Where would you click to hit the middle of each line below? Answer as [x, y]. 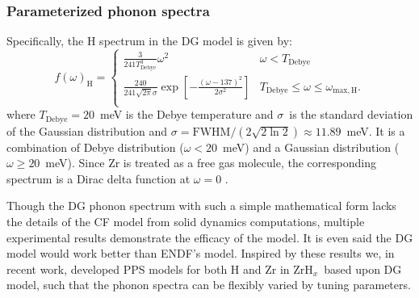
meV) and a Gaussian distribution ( [311, 147]
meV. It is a [376, 130]
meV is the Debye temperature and [186, 114]
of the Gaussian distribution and [87, 130]
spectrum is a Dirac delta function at [98, 178]
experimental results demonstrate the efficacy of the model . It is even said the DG [210, 237]
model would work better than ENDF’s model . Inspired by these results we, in [201, 253]
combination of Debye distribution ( [95, 147]
